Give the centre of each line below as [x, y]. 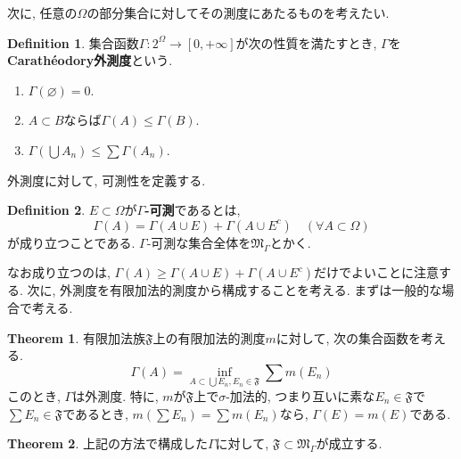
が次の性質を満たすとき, [306, 42]
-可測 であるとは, [193, 210]
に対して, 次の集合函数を [348, 337]
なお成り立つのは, [59, 272]
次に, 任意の [42, 12]
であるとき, [95, 413]
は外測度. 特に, [115, 395]
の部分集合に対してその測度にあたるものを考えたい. [238, 12]
